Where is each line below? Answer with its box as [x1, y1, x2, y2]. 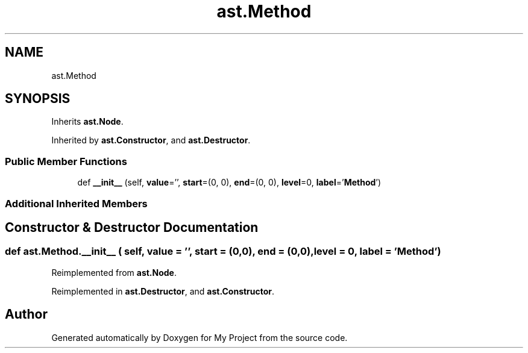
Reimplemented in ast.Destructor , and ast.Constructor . [51, 286, 275, 296]
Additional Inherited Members [5, 197, 148, 210]
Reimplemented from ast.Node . [51, 267, 177, 278]
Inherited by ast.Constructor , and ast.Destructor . [51, 135, 251, 146]
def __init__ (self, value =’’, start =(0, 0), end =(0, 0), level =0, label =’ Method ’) [77, 177, 382, 188]
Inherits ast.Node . [51, 116, 124, 127]
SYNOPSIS [5, 91, 71, 107]
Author [5, 307, 48, 322]
